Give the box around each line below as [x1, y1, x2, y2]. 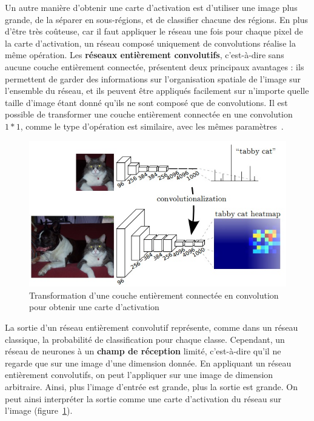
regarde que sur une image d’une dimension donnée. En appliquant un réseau [5, 356, 292, 369]
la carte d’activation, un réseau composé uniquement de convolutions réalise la [5, 36, 296, 49]
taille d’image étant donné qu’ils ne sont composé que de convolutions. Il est [5, 96, 288, 108]
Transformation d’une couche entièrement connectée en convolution [29, 288, 279, 301]
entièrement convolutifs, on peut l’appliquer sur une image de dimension [5, 368, 273, 381]
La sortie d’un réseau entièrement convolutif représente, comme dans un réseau [5, 321, 298, 334]
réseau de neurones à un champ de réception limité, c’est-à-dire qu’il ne [5, 345, 281, 357]
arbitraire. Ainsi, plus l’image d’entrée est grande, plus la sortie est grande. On [5, 380, 298, 393]
